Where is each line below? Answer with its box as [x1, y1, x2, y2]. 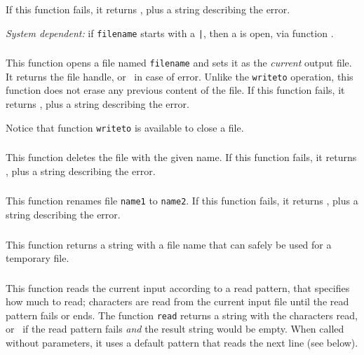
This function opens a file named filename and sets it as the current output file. [6, 55, 352, 70]
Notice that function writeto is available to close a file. [6, 120, 244, 134]
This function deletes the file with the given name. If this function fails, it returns [6, 150, 357, 165]
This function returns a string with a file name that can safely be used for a [6, 237, 332, 251]
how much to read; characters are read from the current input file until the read [6, 294, 349, 309]
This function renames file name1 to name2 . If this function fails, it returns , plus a [6, 193, 358, 208]
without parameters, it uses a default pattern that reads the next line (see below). [6, 335, 358, 350]
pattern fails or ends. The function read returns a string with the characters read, [6, 307, 358, 322]
